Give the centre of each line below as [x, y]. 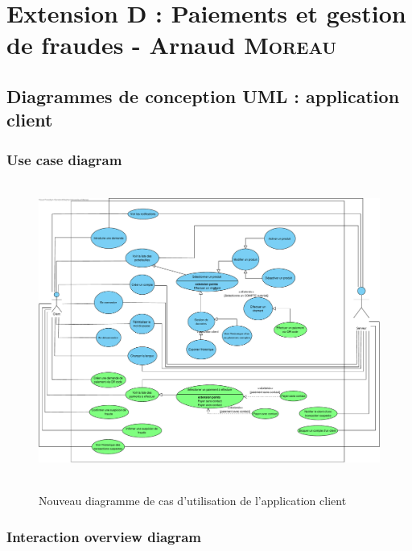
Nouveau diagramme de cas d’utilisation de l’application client [193, 501]
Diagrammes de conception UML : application [203, 95]
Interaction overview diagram [104, 536]
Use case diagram [64, 159]
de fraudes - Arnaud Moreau [171, 45]
